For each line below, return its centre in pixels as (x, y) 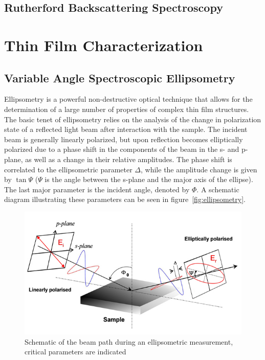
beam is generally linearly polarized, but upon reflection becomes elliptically (124, 139)
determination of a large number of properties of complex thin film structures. (127, 109)
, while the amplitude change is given (199, 169)
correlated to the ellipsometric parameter (68, 169)
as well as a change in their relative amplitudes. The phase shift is (129, 159)
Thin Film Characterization (104, 45)
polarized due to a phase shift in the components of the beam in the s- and (122, 149)
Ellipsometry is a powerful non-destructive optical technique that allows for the (128, 99)
